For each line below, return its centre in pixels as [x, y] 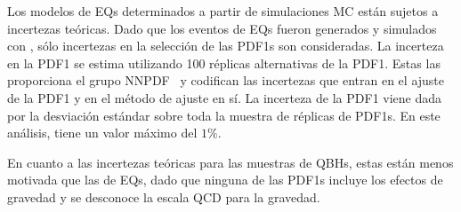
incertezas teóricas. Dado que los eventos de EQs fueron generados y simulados [222, 28]
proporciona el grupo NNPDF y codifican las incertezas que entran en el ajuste [226, 80]
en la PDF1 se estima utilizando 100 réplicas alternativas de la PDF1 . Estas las [224, 63]
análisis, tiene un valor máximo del [102, 133]
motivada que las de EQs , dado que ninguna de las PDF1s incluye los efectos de [225, 180]
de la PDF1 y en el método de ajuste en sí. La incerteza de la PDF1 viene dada [225, 97]
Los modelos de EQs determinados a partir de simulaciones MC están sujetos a [223, 11]
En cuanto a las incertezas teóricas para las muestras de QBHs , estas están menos [230, 162]
